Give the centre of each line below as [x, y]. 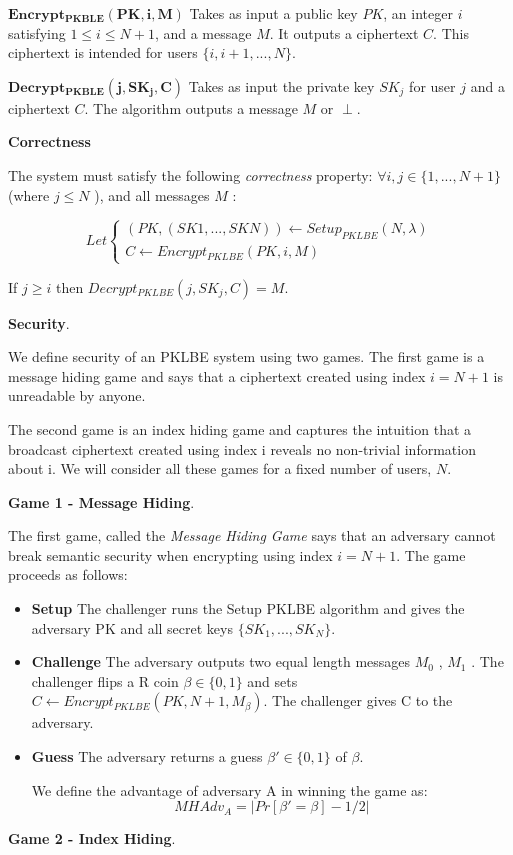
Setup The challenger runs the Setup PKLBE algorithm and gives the [248, 608]
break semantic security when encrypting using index [170, 554]
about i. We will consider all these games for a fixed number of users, [220, 468]
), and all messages [152, 194]
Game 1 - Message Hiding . [101, 501]
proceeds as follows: [68, 574]
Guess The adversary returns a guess [147, 756]
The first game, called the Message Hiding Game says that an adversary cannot [252, 535]
